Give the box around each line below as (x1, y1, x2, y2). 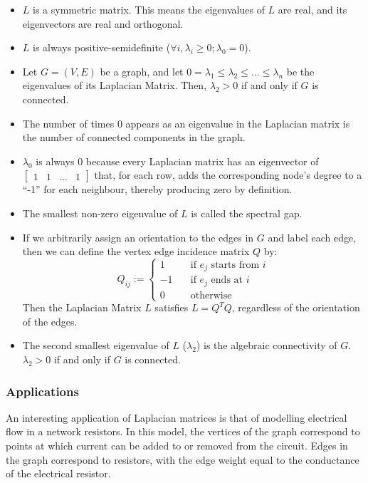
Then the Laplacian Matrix (22, 300, 142, 315)
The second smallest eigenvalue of (22, 338, 169, 353)
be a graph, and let (100, 63, 184, 78)
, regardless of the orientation (231, 300, 360, 315)
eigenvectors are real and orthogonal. (22, 16, 184, 31)
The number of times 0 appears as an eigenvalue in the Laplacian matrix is (22, 115, 350, 130)
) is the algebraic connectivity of (196, 338, 337, 353)
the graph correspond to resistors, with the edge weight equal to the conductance (6, 452, 359, 467)
